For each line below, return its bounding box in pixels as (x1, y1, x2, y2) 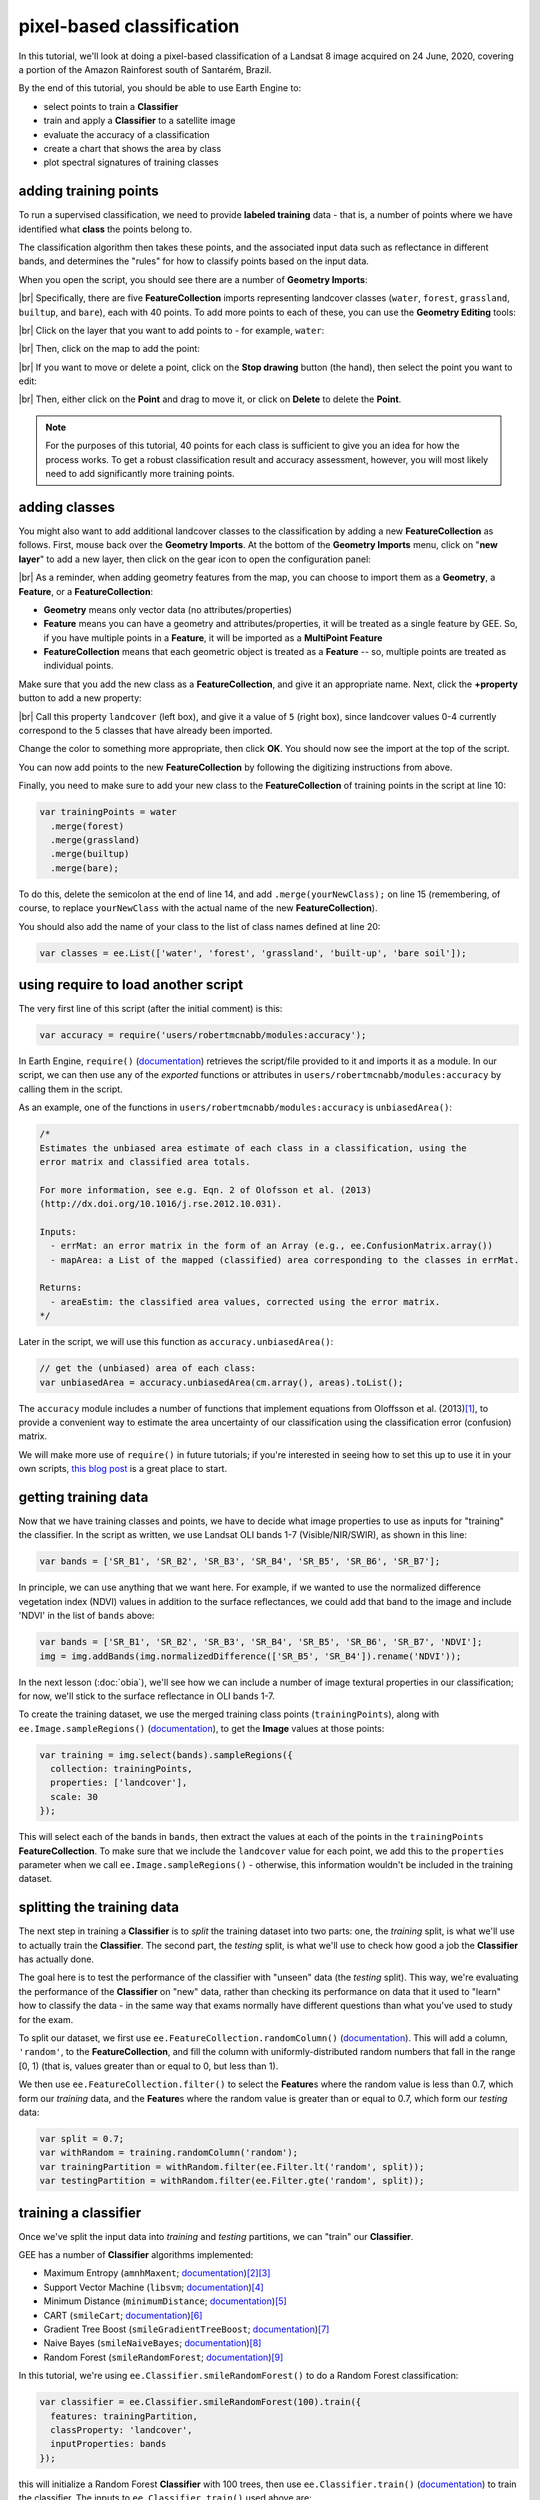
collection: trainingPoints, (50, 1763, 194, 1775)
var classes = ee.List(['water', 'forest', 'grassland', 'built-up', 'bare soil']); (39, 947, 467, 959)
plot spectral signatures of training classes (43, 156, 219, 169)
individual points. (43, 660, 114, 672)
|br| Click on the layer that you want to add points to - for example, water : (18, 324, 325, 336)
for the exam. (18, 2013, 74, 2025)
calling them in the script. (18, 1083, 124, 1095)
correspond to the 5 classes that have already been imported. (18, 725, 273, 737)
